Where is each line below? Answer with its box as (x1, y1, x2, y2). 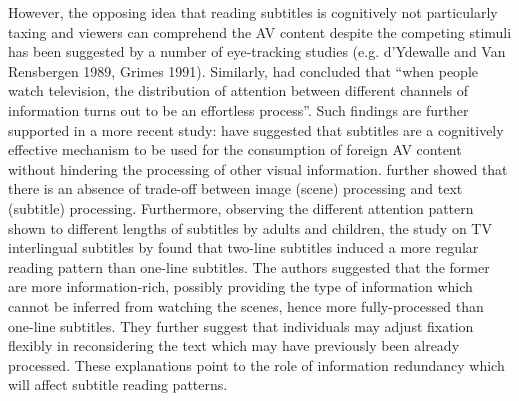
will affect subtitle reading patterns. (8, 374, 228, 395)
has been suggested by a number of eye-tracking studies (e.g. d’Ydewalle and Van (8, 41, 506, 62)
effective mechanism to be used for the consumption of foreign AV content (8, 139, 462, 160)
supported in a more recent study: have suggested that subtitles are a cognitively (8, 119, 504, 140)
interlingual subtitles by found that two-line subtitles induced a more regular (8, 237, 479, 258)
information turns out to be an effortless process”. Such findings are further (8, 99, 469, 120)
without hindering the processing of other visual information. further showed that (8, 158, 508, 179)
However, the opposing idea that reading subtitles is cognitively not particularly (8, 2, 498, 22)
